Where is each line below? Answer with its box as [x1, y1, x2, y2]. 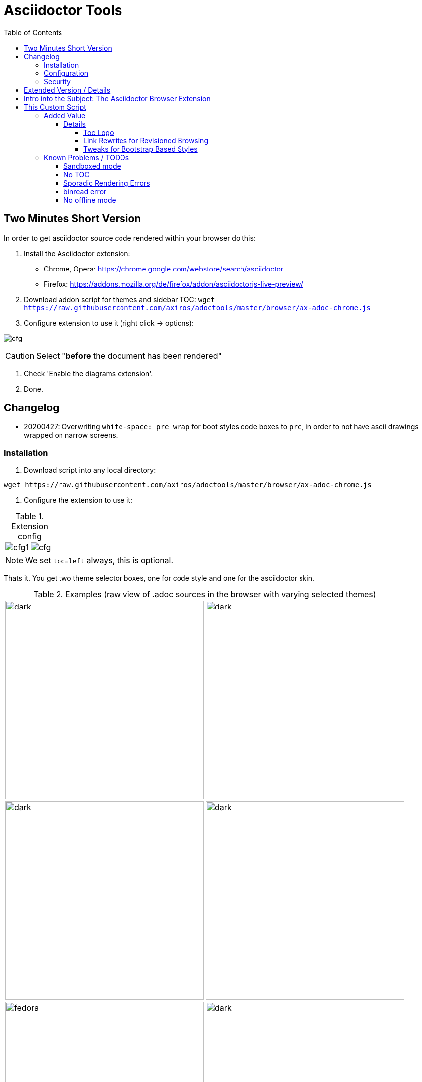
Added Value [44, 111, 86, 120]
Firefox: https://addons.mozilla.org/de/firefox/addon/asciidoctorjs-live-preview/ [44, 279, 303, 288]
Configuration [44, 68, 89, 77]
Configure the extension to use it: [24, 496, 132, 505]
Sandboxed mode [63, 161, 121, 170]
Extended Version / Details [24, 85, 111, 94]
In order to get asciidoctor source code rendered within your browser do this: [4, 233, 256, 242]
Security [44, 77, 71, 86]
